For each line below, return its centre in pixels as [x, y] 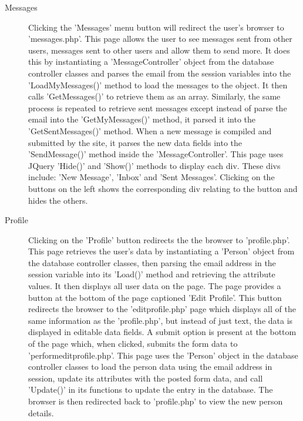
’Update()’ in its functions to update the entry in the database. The [151, 389]
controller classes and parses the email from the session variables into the [160, 73]
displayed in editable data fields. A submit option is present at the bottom [162, 332]
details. [41, 412]
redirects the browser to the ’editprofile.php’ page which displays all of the [162, 309]
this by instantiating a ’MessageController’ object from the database [151, 62]
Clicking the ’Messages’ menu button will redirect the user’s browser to [156, 27]
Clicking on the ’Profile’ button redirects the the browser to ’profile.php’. [159, 239]
